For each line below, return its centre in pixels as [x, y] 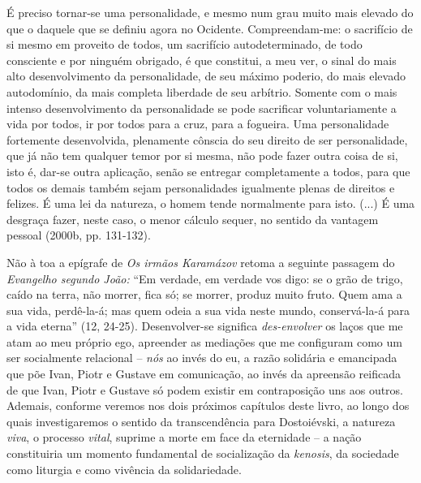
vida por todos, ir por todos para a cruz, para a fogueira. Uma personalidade [198, 124]
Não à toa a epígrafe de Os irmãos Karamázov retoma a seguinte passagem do [201, 262]
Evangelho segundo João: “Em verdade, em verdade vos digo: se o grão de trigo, [205, 278]
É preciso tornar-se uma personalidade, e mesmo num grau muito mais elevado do [210, 12]
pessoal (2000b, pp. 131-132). [79, 235]
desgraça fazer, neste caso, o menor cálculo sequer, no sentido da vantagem [193, 219]
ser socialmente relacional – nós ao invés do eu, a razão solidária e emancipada [202, 358]
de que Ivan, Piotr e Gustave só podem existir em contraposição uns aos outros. [205, 389]
